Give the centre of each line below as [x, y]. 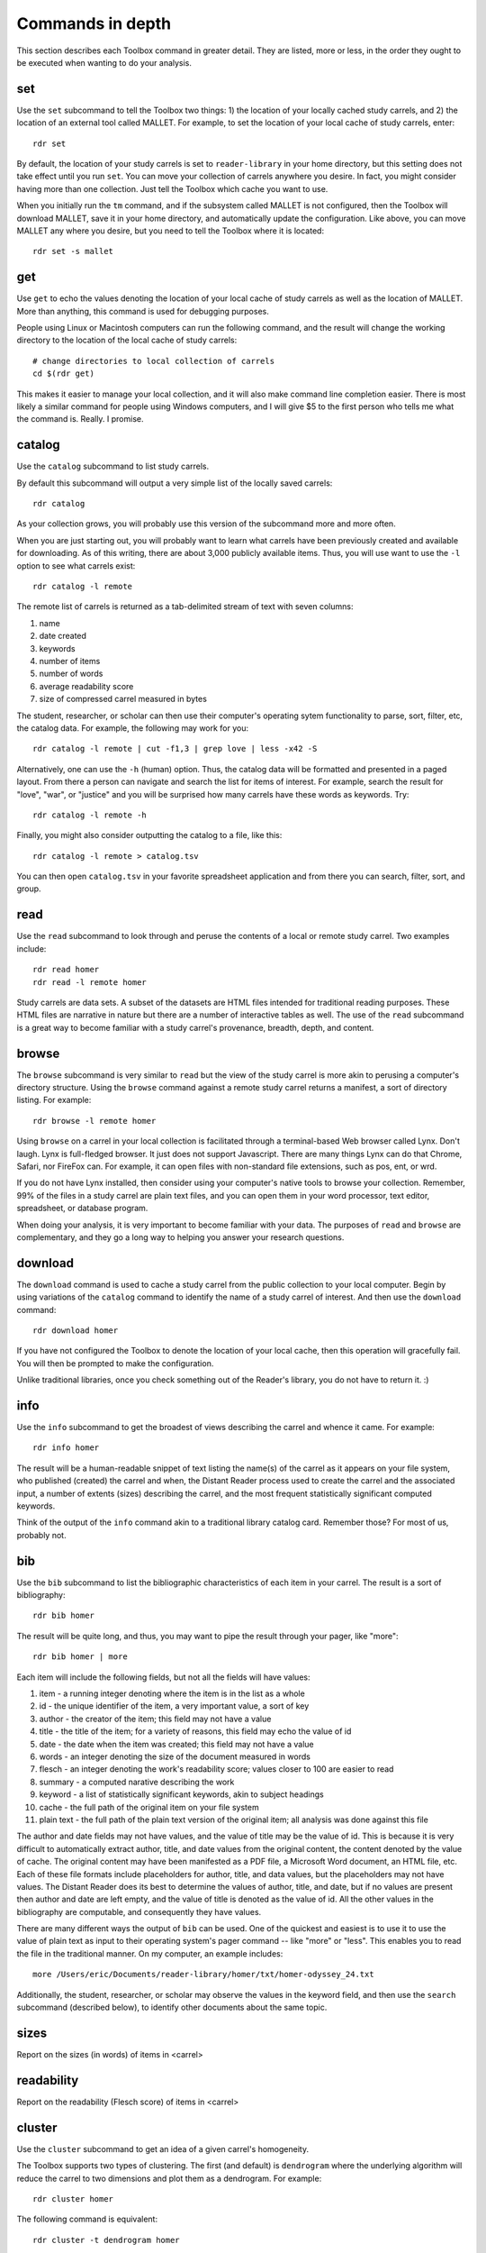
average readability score [86, 686]
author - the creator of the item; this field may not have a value [155, 1719]
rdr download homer [76, 1330]
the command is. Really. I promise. [80, 419]
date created [63, 636]
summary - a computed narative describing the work [137, 1782]
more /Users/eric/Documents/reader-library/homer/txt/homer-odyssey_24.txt [203, 1975]
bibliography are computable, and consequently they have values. [139, 1911]
